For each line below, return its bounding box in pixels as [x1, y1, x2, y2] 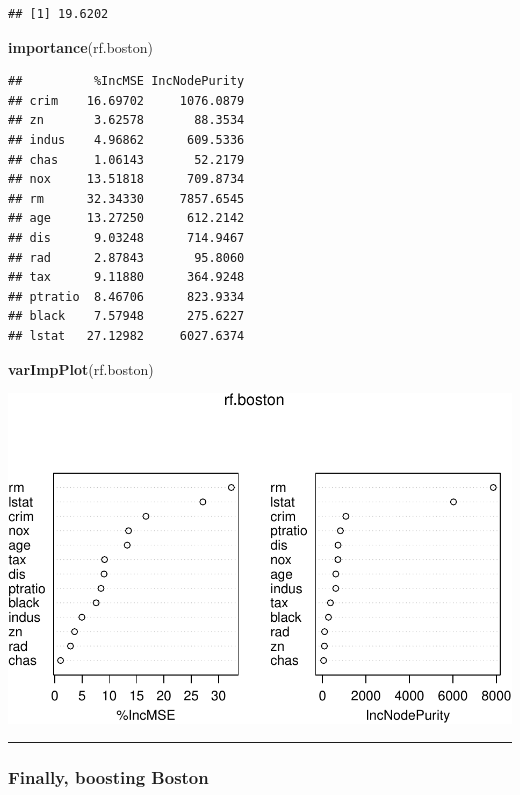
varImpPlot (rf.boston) [8, 358, 154, 379]
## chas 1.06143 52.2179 [8, 152, 245, 167]
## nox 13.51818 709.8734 [8, 172, 245, 187]
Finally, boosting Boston [8, 765, 209, 790]
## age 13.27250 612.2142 [8, 211, 245, 226]
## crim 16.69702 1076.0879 [8, 93, 245, 108]
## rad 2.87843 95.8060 [8, 250, 245, 265]
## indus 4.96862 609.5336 [8, 132, 245, 147]
